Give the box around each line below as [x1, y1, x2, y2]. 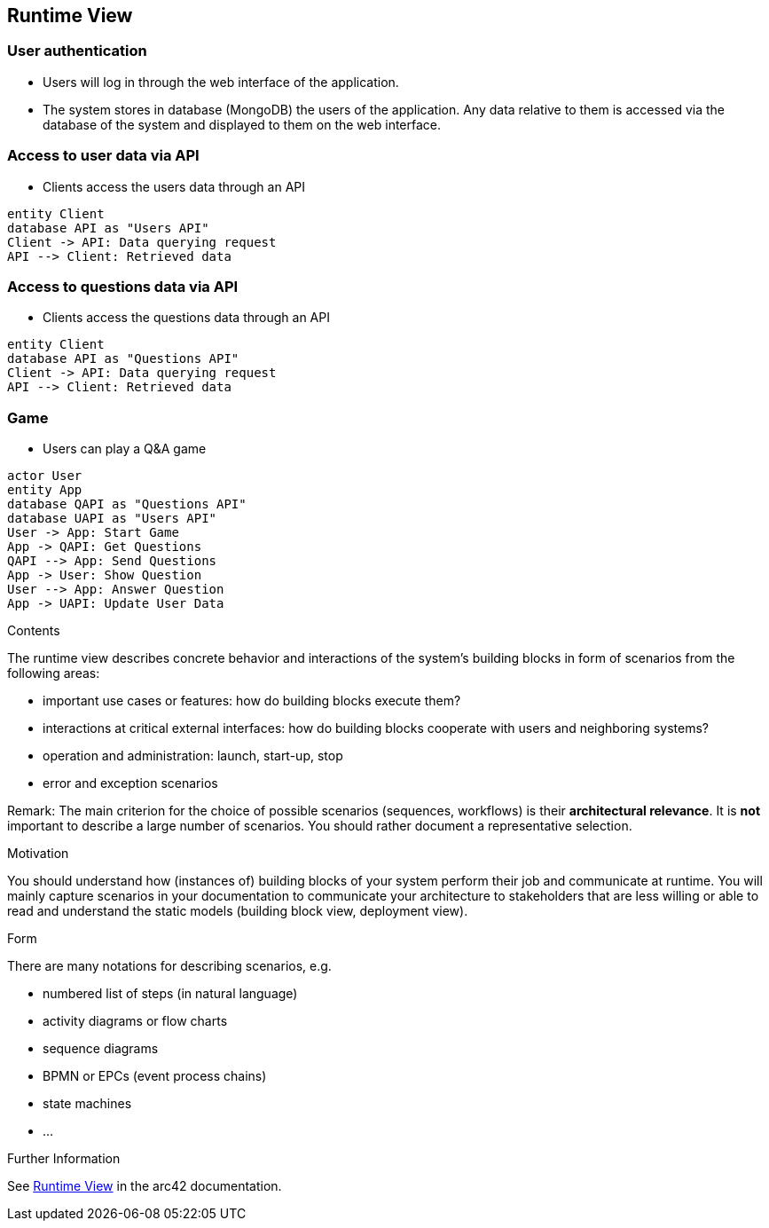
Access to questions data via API [7, 277, 239, 295]
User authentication [7, 42, 147, 60]
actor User [7, 468, 82, 484]
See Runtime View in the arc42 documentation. [7, 1178, 282, 1194]
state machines [43, 1096, 132, 1112]
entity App [7, 483, 82, 498]
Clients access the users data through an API [43, 178, 306, 194]
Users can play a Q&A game [43, 441, 207, 457]
